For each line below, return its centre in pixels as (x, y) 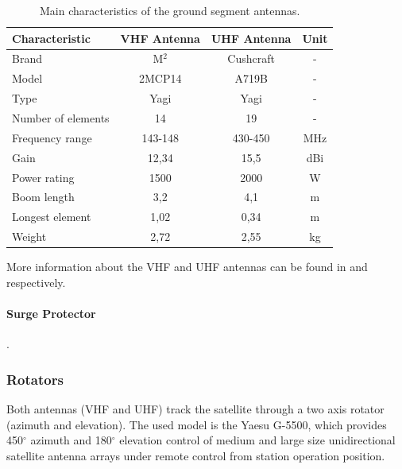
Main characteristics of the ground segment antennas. (170, 10)
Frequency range (52, 137)
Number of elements (61, 117)
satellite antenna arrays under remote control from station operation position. (196, 455)
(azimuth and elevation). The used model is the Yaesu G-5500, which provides (197, 424)
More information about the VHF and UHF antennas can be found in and (187, 267)
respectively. (36, 282)
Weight (29, 236)
